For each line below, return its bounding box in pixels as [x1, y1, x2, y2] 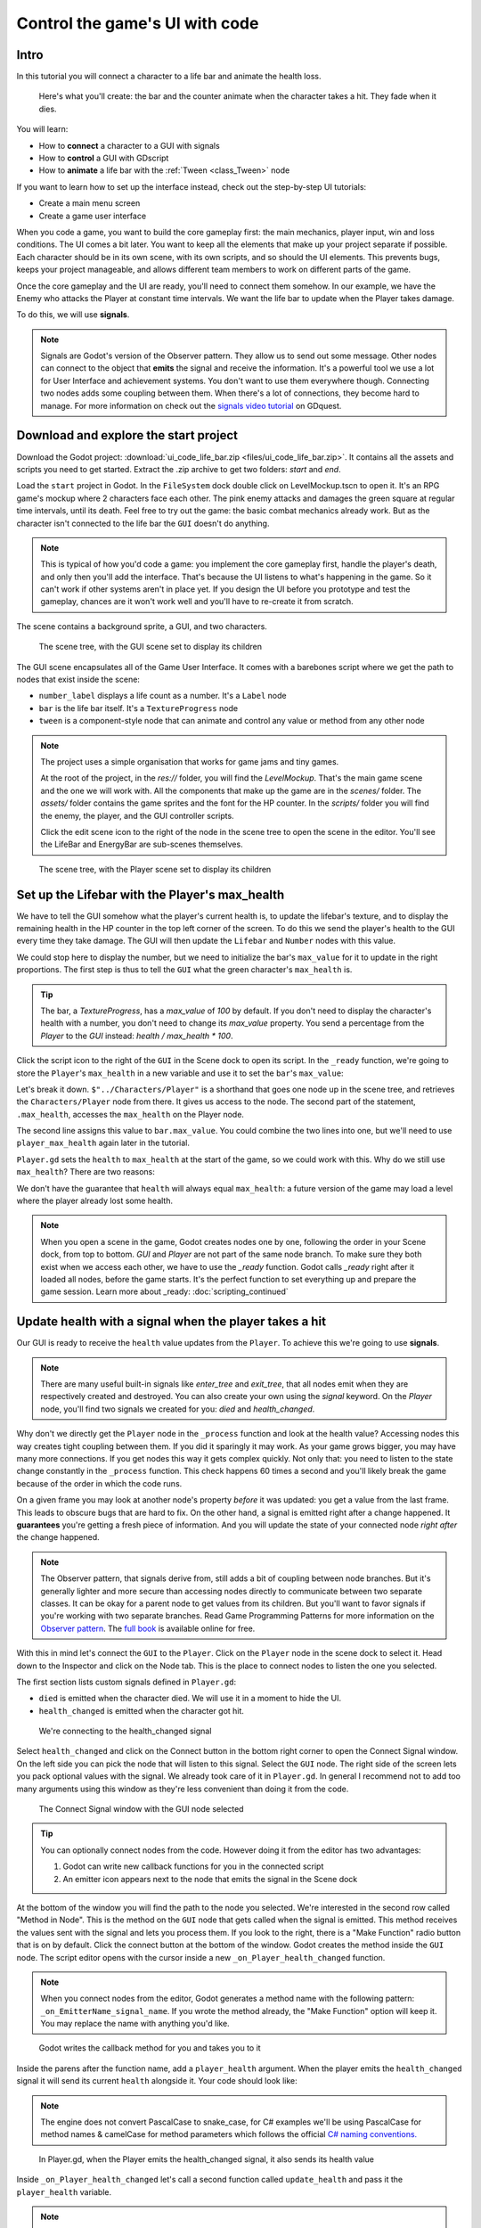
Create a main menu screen [38, 198, 141, 209]
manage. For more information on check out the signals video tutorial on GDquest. [40, 400, 342, 411]
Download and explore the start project [16, 428, 239, 443]
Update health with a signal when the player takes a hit [16, 1315, 327, 1330]
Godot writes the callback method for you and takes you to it [38, 2043, 262, 2053]
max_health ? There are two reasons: [16, 1167, 156, 1177]
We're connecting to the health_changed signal [38, 1725, 212, 1737]
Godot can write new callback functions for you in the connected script [62, 1861, 324, 1872]
